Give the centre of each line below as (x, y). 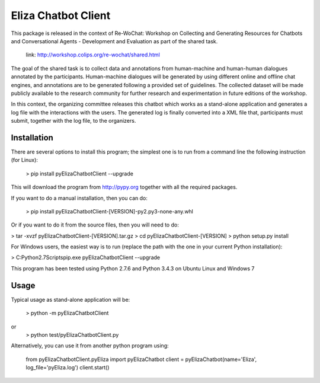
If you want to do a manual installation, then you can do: (79, 198)
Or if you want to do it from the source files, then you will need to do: (95, 225)
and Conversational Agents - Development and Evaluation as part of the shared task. (114, 41)
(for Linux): (25, 160)
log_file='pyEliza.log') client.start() (68, 368)
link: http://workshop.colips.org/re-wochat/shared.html (93, 55)
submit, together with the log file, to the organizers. (73, 121)
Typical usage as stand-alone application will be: (71, 299)
